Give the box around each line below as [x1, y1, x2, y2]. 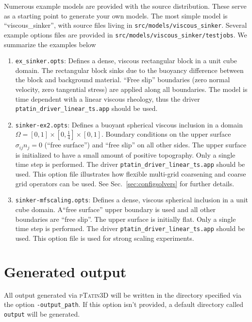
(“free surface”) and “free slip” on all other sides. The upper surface [44, 140, 247, 150]
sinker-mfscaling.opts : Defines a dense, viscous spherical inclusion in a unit [15, 195, 249, 205]
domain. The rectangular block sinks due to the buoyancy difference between [15, 65, 244, 75]
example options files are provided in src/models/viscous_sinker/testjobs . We [4, 29, 247, 39]
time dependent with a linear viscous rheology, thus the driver [15, 93, 200, 104]
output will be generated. [4, 308, 80, 319]
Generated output [4, 261, 127, 281]
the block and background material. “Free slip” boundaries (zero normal [15, 74, 230, 85]
